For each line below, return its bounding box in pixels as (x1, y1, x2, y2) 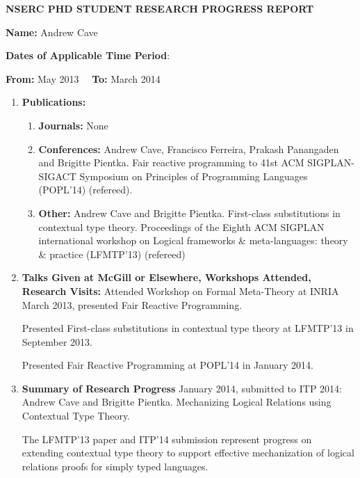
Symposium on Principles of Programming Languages (79, 168, 308, 183)
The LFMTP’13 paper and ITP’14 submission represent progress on (22, 431, 312, 446)
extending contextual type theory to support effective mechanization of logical (22, 445, 354, 460)
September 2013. (22, 334, 92, 349)
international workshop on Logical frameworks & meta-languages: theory (38, 233, 348, 248)
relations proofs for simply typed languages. (22, 459, 208, 473)
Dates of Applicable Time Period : (6, 48, 170, 63)
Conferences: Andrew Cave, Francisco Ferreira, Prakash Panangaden (38, 141, 339, 156)
